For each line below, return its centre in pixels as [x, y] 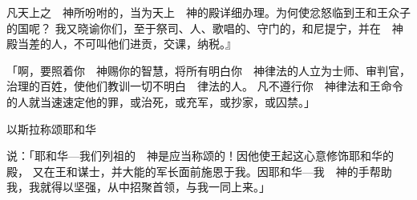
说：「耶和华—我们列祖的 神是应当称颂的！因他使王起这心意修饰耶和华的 [200, 156]
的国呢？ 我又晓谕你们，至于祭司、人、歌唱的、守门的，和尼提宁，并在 [194, 28]
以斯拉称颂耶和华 [51, 128]
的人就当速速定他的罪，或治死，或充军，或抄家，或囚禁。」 [161, 101]
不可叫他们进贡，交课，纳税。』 [155, 44]
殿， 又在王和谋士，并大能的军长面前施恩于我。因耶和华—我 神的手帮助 [199, 171]
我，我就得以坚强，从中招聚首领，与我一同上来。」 [138, 187]
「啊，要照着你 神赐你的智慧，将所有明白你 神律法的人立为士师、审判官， [208, 70]
